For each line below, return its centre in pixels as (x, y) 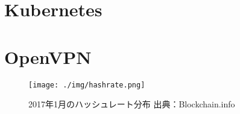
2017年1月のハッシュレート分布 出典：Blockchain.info (132, 104)
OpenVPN (48, 56)
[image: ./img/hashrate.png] (87, 85)
